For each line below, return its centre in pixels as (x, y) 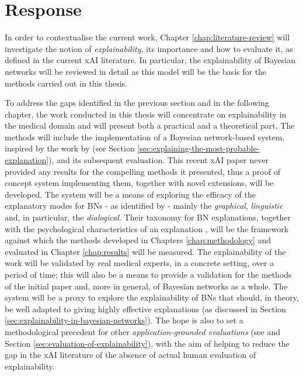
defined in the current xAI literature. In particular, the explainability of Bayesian (150, 60)
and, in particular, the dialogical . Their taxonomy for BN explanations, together (148, 217)
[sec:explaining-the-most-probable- (198, 148)
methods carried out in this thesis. (66, 83)
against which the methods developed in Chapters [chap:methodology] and (138, 240)
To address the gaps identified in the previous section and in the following (137, 103)
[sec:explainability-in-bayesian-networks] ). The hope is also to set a (124, 320)
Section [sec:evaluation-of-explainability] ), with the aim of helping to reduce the (147, 343)
